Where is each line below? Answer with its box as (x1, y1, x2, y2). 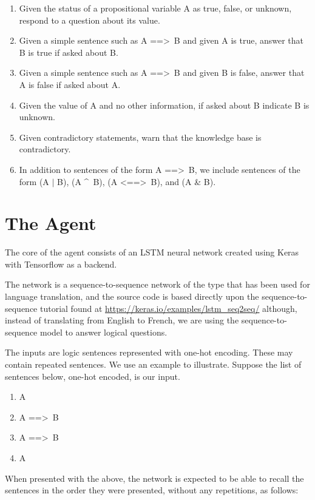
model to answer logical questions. (40, 325, 168, 338)
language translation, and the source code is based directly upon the (5, 290, 259, 303)
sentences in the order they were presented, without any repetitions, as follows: (5, 484, 299, 496)
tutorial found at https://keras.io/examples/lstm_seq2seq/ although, (40, 302, 297, 314)
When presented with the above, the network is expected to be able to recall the (5, 471, 304, 484)
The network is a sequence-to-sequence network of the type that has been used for (5, 278, 310, 291)
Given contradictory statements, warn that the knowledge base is (19, 130, 262, 143)
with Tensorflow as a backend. (5, 257, 117, 270)
